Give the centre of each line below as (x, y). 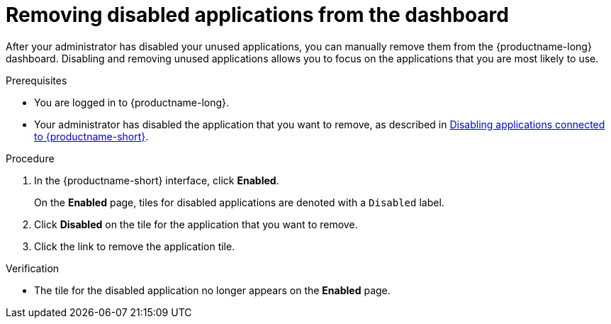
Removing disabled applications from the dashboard (257, 15)
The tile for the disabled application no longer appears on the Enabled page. (212, 290)
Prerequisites (37, 80)
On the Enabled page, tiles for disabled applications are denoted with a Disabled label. (239, 202)
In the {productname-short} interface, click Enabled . (157, 180)
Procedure (30, 158)
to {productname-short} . (91, 136)
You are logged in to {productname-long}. (132, 102)
